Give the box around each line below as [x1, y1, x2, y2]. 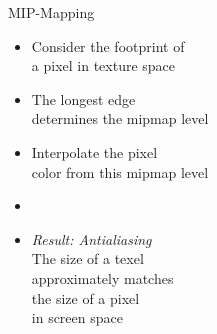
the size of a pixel [31, 287, 140, 308]
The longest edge [31, 88, 136, 109]
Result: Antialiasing [31, 228, 152, 249]
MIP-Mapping [8, 2, 95, 22]
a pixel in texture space [31, 55, 176, 76]
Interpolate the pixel [31, 141, 158, 162]
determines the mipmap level [31, 108, 209, 129]
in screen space [31, 307, 123, 328]
